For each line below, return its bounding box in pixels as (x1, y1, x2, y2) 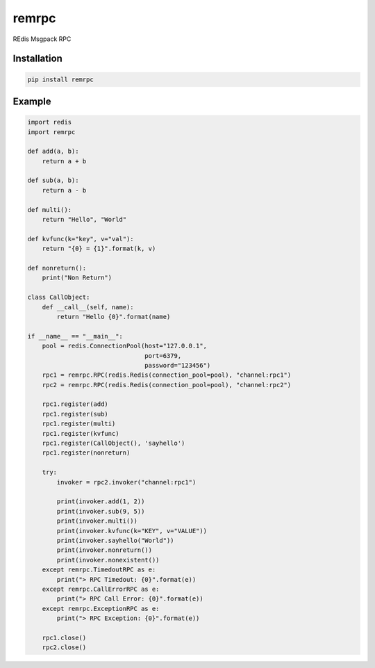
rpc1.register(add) (42, 400, 109, 408)
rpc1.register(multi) (42, 420, 116, 427)
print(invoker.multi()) (56, 517, 138, 525)
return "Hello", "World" (42, 215, 127, 224)
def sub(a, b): (27, 177, 79, 184)
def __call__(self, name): (42, 303, 135, 311)
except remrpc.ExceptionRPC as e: (42, 605, 160, 612)
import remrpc (27, 128, 76, 136)
